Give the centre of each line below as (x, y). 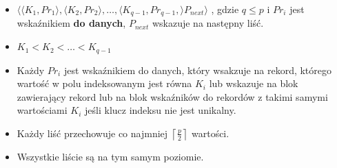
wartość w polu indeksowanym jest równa (104, 83)
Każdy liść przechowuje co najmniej (92, 133)
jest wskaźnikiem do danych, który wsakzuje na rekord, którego (198, 70)
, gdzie (225, 9)
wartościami (42, 110)
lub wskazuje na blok (254, 83)
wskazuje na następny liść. (208, 23)
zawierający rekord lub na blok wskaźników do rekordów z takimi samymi (172, 96)
